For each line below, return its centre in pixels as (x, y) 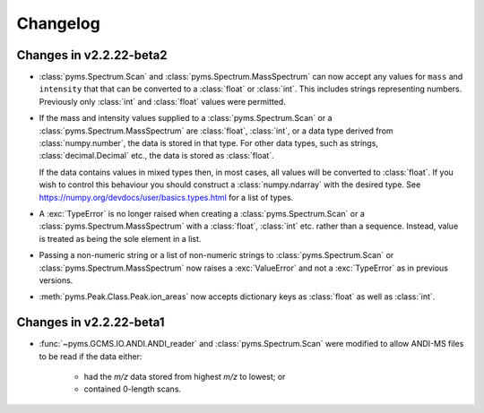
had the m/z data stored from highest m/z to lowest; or (185, 377)
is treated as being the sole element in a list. (120, 238)
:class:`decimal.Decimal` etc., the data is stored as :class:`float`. (156, 156)
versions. (56, 280)
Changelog (58, 23)
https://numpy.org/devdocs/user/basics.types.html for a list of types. (166, 197)
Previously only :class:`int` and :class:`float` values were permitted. (162, 101)
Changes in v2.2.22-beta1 (91, 323)
